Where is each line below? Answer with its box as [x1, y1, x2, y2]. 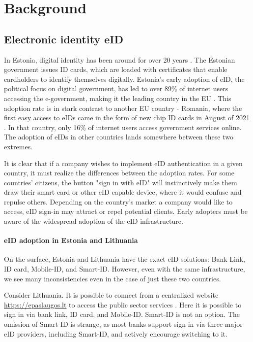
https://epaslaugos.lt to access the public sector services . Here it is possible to [4, 299, 242, 309]
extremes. [4, 141, 33, 151]
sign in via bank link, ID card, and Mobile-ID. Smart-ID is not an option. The [4, 309, 240, 319]
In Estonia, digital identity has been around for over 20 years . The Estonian [4, 54, 235, 65]
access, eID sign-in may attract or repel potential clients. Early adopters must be [4, 206, 248, 216]
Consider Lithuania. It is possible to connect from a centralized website [4, 290, 219, 300]
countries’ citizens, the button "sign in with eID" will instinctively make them [4, 177, 237, 187]
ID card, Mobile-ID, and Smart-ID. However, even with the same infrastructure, [4, 264, 245, 274]
